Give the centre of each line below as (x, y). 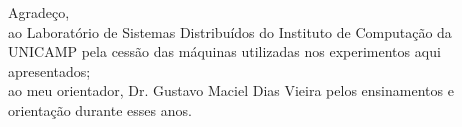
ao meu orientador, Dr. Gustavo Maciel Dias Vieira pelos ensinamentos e (231, 90)
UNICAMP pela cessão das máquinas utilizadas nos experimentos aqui (224, 51)
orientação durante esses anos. (100, 109)
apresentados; (49, 70)
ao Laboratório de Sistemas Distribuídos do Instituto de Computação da (230, 31)
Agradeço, (39, 12)
